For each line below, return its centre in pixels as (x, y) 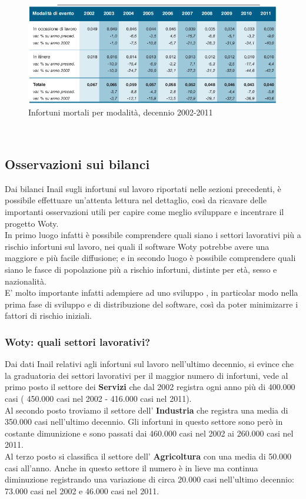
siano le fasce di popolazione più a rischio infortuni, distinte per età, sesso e (141, 269)
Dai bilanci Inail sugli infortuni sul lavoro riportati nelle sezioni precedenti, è (143, 188)
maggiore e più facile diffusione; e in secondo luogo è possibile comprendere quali (150, 258)
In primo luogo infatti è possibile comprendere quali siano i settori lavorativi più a (153, 235)
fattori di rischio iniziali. (48, 315)
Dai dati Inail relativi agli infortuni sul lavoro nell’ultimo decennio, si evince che (149, 364)
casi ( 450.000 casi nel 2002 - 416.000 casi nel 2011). (98, 398)
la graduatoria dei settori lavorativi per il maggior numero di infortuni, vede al (147, 375)
